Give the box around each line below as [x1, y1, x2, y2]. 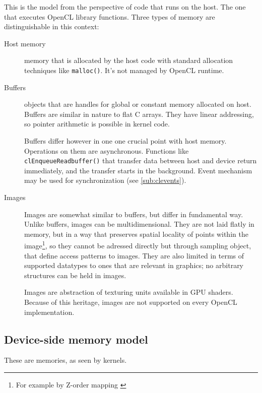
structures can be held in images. [24, 270, 126, 280]
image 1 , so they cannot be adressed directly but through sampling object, [24, 239, 251, 251]
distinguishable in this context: [4, 21, 99, 32]
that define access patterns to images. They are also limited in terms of [24, 250, 244, 260]
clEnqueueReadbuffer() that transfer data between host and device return [24, 155, 257, 166]
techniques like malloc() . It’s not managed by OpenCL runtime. [24, 64, 224, 75]
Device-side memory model [4, 331, 148, 347]
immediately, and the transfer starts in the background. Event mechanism [24, 165, 252, 175]
